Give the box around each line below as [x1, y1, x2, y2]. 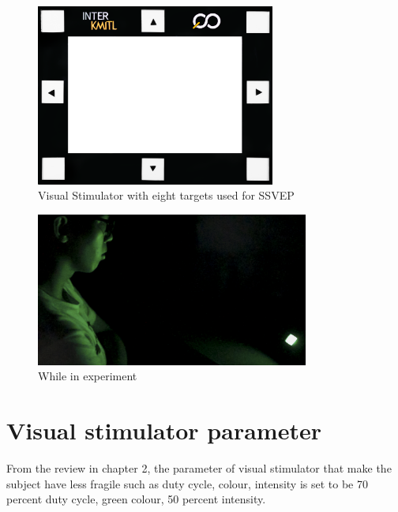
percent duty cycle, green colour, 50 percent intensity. [6, 491, 266, 507]
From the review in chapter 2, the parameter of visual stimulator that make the [6, 460, 392, 476]
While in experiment [38, 368, 137, 384]
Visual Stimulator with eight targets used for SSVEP [38, 187, 295, 204]
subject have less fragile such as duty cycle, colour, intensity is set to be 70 [6, 475, 368, 491]
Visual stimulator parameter [6, 414, 321, 447]
